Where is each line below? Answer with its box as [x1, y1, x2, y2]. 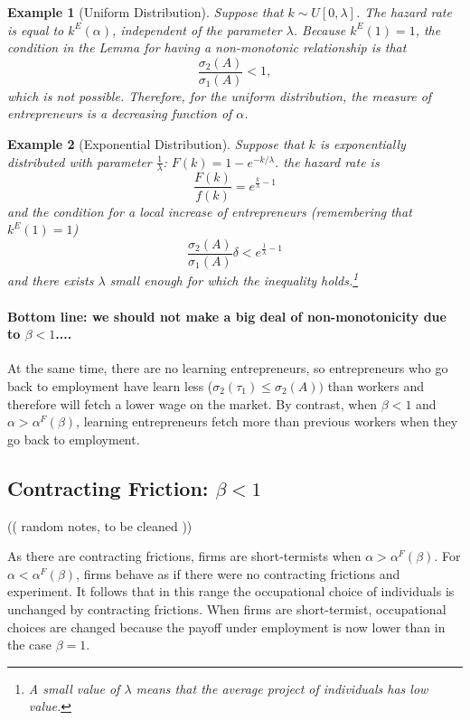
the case [7, 635, 52, 654]
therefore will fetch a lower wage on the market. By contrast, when [7, 394, 378, 413]
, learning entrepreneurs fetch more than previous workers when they [76, 412, 458, 431]
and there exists [7, 271, 94, 290]
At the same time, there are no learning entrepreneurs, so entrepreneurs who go [7, 359, 448, 378]
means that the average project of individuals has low [136, 678, 428, 697]
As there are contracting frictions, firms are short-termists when [7, 547, 362, 566]
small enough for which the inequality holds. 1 [109, 268, 359, 290]
